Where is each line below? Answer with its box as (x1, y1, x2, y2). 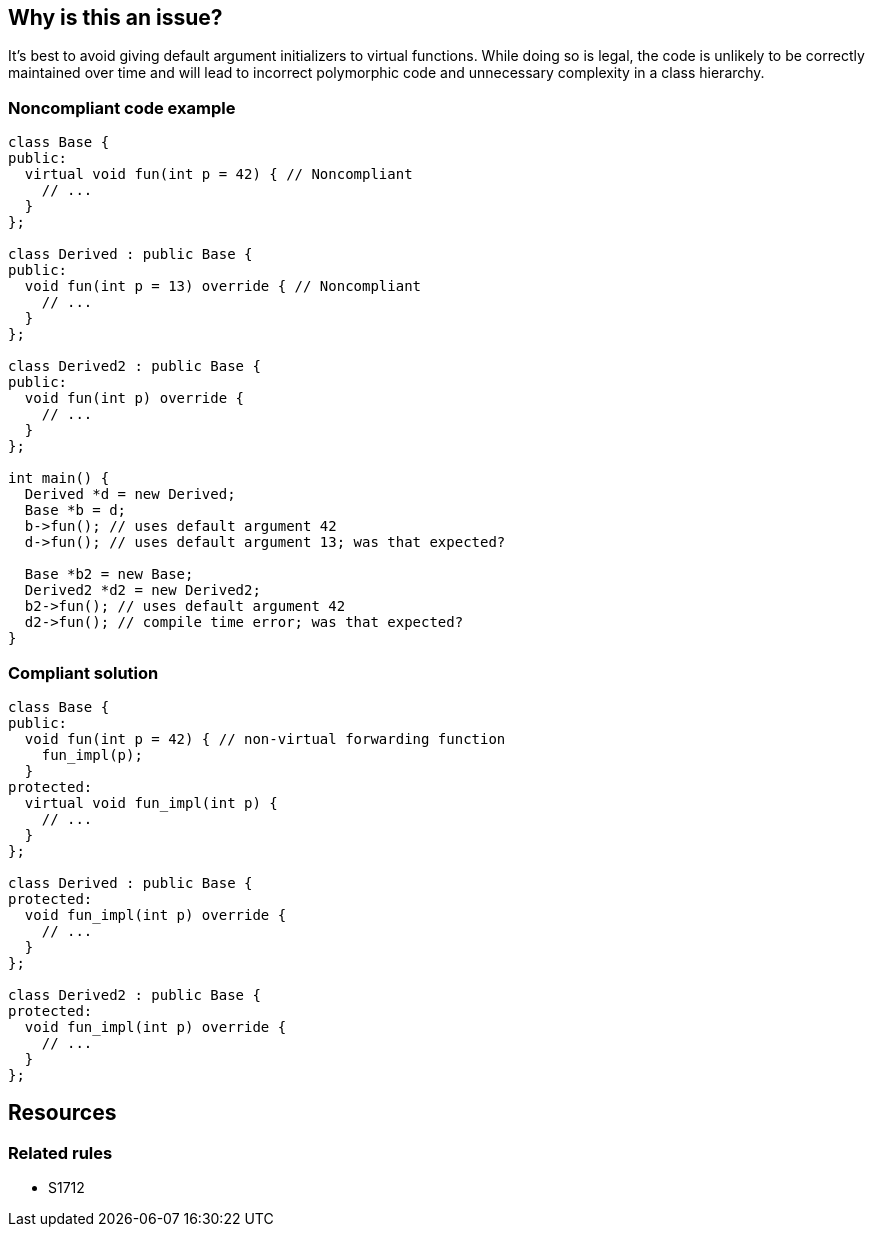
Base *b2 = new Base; (24, 566, 194, 583)
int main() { (8, 470, 110, 487)
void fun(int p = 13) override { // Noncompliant (24, 278, 422, 295)
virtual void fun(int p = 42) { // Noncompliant (24, 166, 413, 183)
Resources (8, 1100, 117, 1126)
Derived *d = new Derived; (24, 486, 236, 503)
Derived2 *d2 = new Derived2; (24, 582, 261, 599)
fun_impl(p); (41, 746, 143, 763)
